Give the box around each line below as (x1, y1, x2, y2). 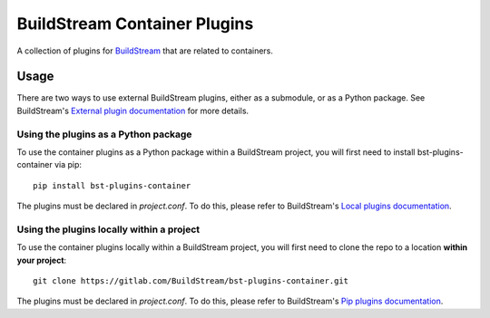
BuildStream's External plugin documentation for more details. (16, 105, 250, 116)
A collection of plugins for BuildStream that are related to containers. (16, 45, 274, 56)
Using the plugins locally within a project (16, 223, 201, 236)
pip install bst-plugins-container (33, 180, 191, 190)
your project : (16, 255, 67, 265)
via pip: (54, 159, 82, 170)
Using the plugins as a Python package (16, 128, 192, 140)
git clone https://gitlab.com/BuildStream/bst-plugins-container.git (33, 276, 349, 286)
